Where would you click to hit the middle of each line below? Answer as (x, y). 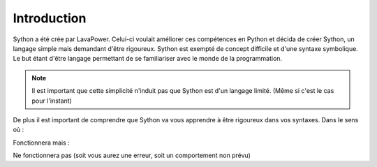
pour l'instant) (52, 101)
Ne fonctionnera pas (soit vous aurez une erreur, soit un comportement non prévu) (132, 155)
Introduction (50, 18)
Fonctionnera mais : (41, 143)
